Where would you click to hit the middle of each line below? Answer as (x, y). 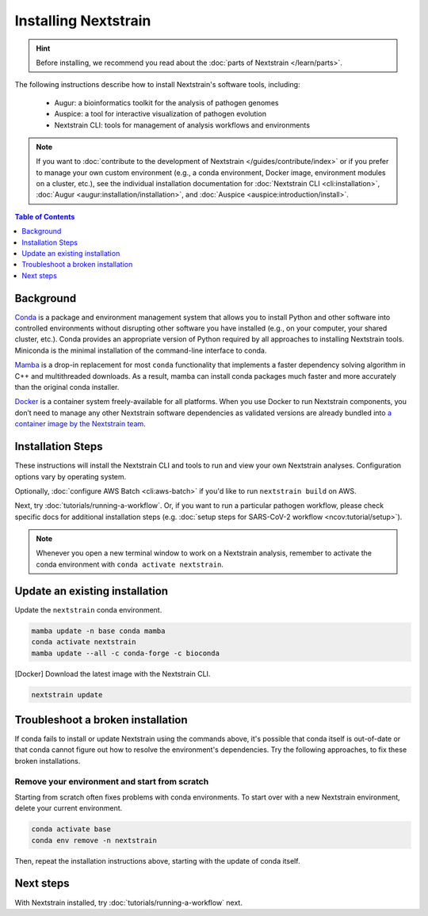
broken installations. (48, 761)
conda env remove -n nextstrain (94, 840)
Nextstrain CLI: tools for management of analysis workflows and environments (182, 125)
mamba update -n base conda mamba (98, 631)
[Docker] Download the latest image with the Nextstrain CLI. (113, 674)
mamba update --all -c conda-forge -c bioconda (125, 653)
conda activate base (71, 829)
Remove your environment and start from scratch (112, 781)
